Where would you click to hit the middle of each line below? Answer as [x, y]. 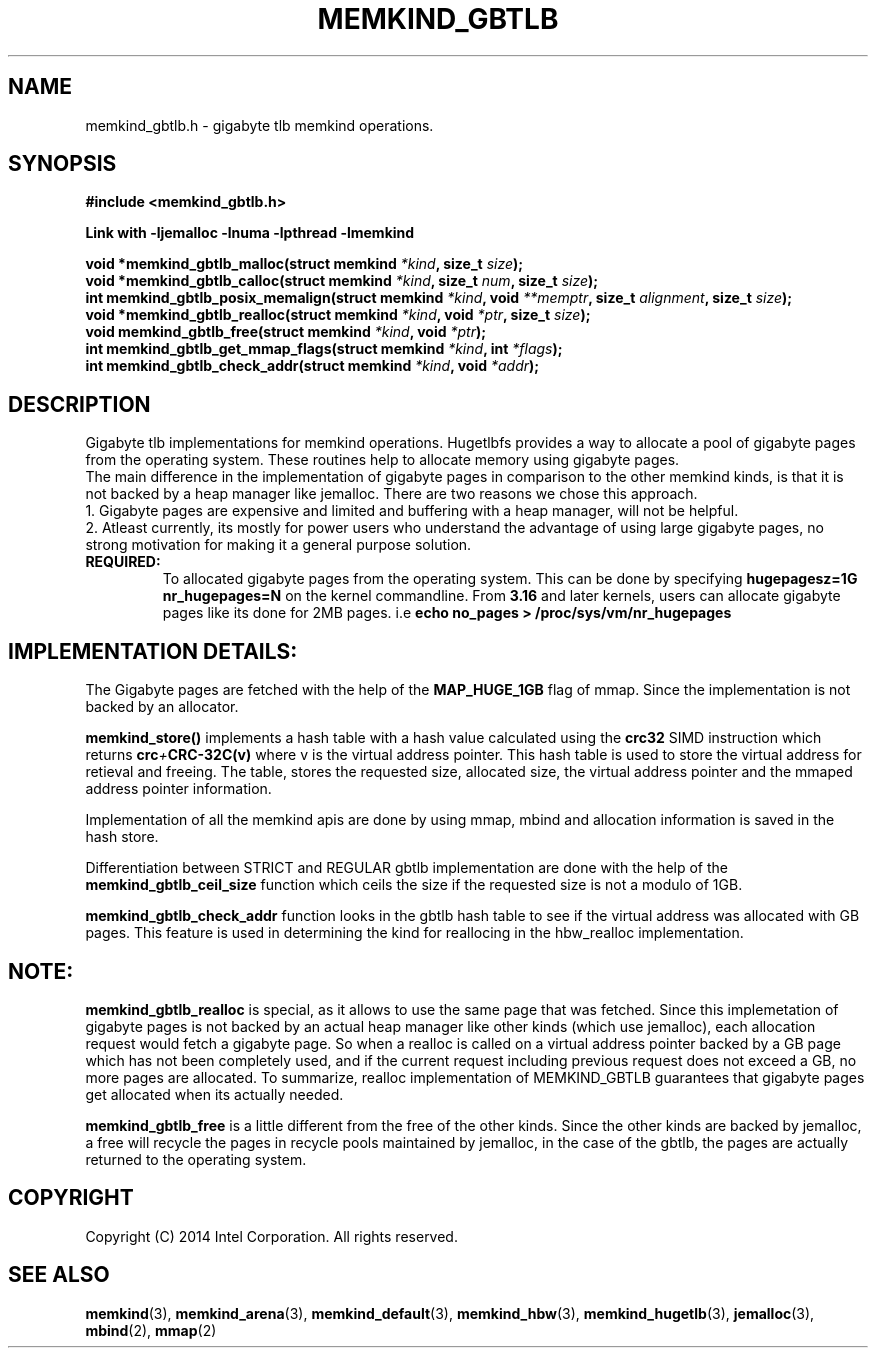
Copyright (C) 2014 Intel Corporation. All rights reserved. [271, 1236]
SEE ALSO [59, 1275]
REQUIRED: [123, 562]
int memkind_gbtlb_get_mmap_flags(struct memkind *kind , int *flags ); [324, 349]
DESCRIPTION [79, 404]
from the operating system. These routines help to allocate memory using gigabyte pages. [382, 460]
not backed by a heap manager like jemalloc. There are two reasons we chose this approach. [391, 494]
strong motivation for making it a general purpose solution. [278, 545]
